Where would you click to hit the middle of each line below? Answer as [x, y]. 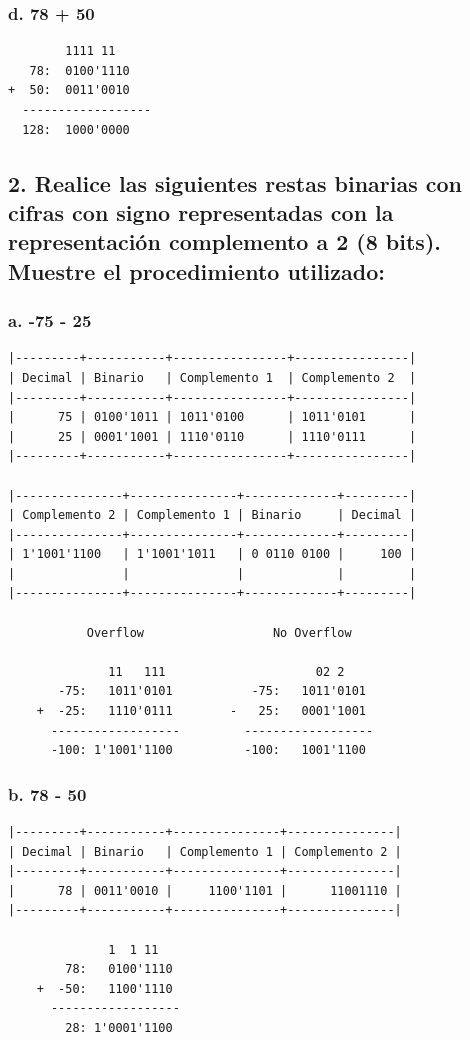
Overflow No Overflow [219, 632]
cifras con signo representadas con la [201, 211]
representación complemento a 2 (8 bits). [224, 241]
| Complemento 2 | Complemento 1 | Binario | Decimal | [212, 515]
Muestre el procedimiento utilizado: [196, 270]
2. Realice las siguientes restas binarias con [235, 182]
